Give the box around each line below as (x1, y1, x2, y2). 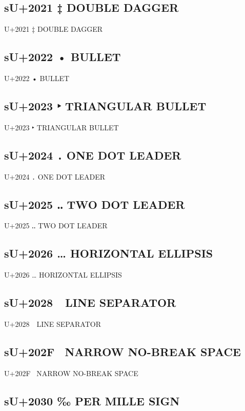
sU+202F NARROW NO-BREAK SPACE (4, 343, 241, 359)
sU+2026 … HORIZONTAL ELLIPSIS (4, 245, 213, 261)
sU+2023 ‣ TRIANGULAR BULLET (4, 97, 207, 113)
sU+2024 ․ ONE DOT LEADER (4, 147, 181, 163)
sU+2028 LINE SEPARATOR (4, 295, 176, 310)
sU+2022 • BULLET (4, 49, 121, 65)
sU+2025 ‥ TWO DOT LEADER (4, 196, 185, 212)
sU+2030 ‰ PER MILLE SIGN (4, 393, 180, 408)
